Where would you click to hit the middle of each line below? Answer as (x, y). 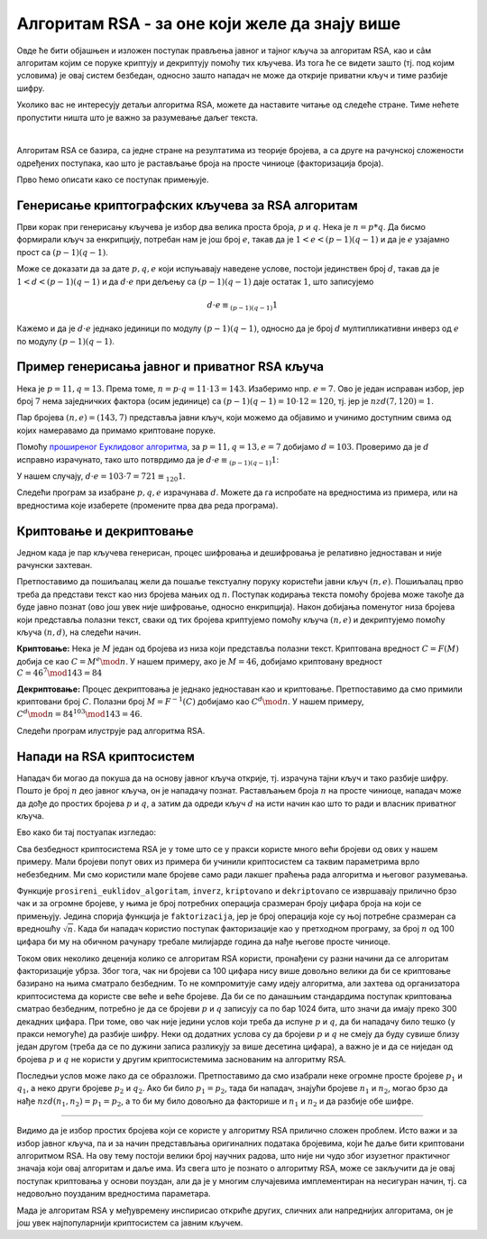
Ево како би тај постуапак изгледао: (87, 832)
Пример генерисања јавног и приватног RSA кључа (170, 367)
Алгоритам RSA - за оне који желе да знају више (209, 23)
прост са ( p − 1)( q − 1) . (62, 252)
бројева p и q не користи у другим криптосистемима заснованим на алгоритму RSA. (181, 1059)
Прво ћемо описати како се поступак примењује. (113, 179)
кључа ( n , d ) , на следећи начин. (79, 632)
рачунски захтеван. (55, 564)
